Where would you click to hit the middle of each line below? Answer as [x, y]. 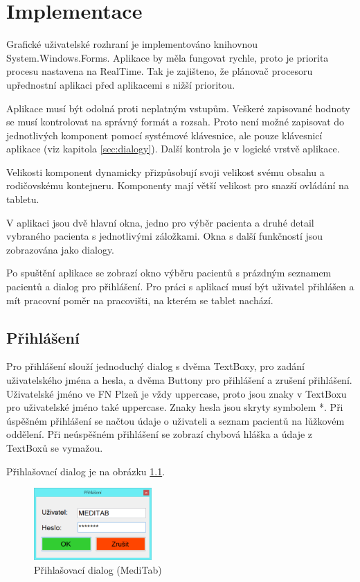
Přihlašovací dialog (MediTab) [98, 569]
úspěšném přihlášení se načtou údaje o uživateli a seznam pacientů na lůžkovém [175, 420]
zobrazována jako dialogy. [61, 249]
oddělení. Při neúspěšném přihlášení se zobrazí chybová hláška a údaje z [160, 434]
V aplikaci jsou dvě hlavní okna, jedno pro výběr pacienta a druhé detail [160, 222]
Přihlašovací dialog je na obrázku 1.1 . [86, 471]
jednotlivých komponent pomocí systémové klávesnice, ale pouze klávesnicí [164, 135]
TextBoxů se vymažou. [55, 447]
